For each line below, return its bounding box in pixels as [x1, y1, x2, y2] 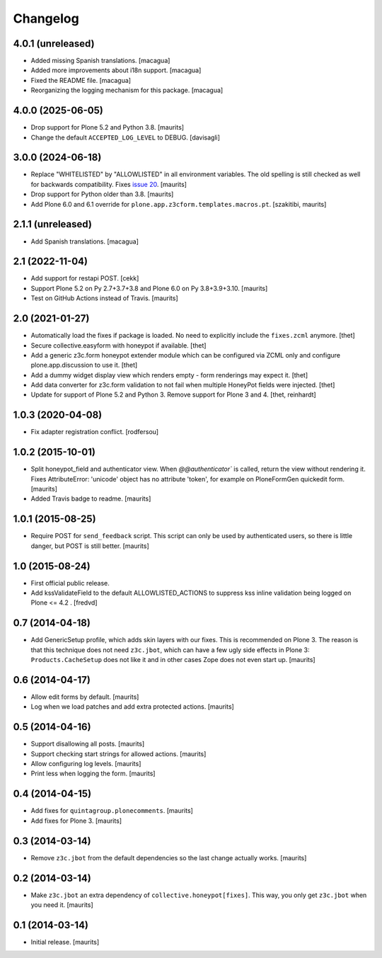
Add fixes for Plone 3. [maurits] [30, 816, 122, 825]
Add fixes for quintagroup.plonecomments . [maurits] [30, 806, 194, 815]
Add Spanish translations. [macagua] [30, 237, 139, 246]
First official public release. [30, 578, 110, 587]
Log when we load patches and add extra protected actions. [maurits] [30, 702, 235, 711]
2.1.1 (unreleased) [13, 218, 92, 230]
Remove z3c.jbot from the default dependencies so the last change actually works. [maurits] [30, 853, 307, 862]
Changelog [13, 11, 79, 26]
